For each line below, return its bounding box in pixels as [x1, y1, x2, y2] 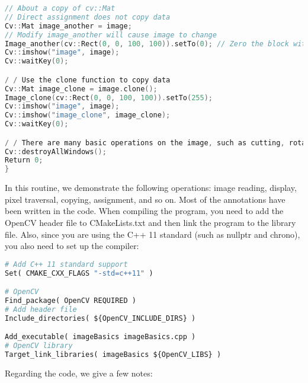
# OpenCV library [5, 341, 73, 350]
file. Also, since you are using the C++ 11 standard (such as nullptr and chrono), [5, 228, 300, 240]
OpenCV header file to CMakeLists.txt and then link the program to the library [5, 216, 296, 228]
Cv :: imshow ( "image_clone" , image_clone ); [5, 111, 171, 120]
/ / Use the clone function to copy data [5, 75, 171, 84]
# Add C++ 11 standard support [5, 260, 128, 269]
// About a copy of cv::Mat [5, 4, 115, 12]
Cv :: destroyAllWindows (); [5, 147, 107, 156]
